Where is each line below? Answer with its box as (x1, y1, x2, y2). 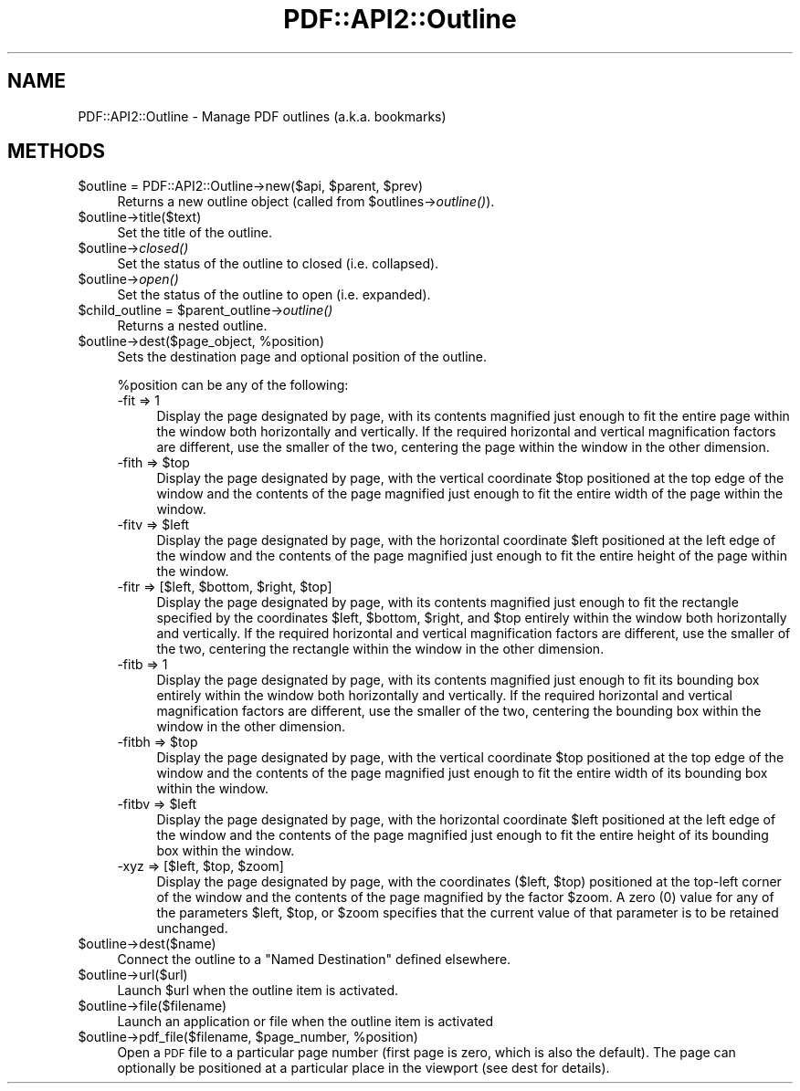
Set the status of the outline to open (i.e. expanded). (117, 287, 431, 303)
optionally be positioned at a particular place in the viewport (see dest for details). (117, 1060, 610, 1076)
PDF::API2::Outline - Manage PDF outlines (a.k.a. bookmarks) (78, 108, 447, 124)
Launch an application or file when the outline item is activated (117, 1013, 494, 1030)
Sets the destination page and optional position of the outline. (117, 349, 488, 365)
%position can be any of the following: (117, 377, 349, 393)
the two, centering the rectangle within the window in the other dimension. (156, 641, 605, 657)
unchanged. (156, 920, 228, 937)
